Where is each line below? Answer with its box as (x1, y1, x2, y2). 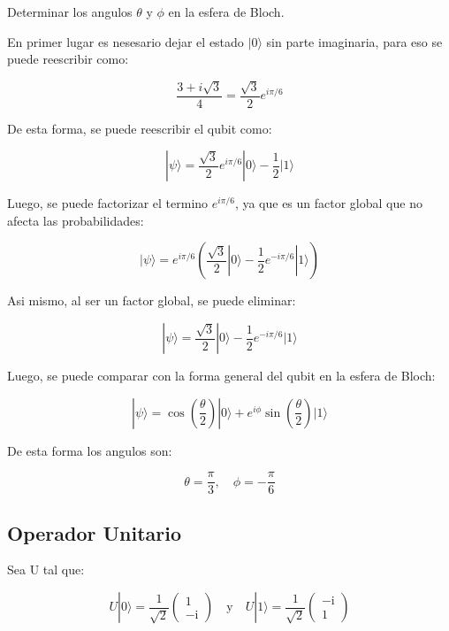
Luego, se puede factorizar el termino (7, 194, 209, 212)
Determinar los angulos (7, 3, 133, 20)
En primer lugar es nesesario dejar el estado (7, 32, 244, 50)
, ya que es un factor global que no (234, 194, 422, 212)
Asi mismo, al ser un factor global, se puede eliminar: (7, 291, 296, 310)
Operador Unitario (7, 519, 182, 546)
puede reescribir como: (7, 50, 129, 68)
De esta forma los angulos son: (7, 441, 172, 459)
